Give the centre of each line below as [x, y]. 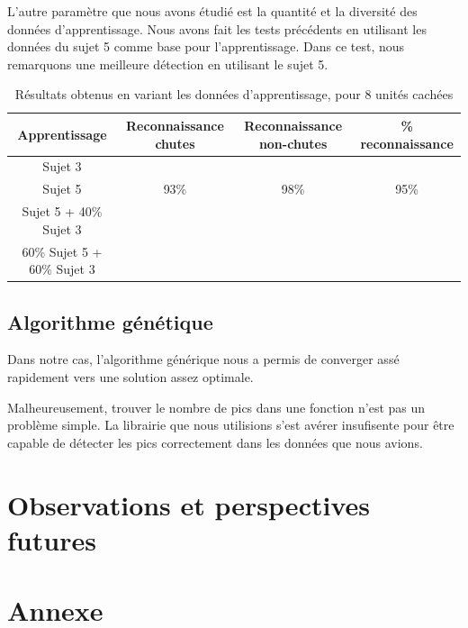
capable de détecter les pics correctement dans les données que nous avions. [215, 442]
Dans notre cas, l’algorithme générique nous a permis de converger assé [203, 359]
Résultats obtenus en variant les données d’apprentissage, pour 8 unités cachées [234, 94]
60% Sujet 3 [62, 269]
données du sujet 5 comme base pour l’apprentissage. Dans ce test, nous [206, 46]
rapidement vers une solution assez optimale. [130, 377]
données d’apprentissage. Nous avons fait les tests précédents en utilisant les [217, 28]
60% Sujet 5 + [62, 251]
